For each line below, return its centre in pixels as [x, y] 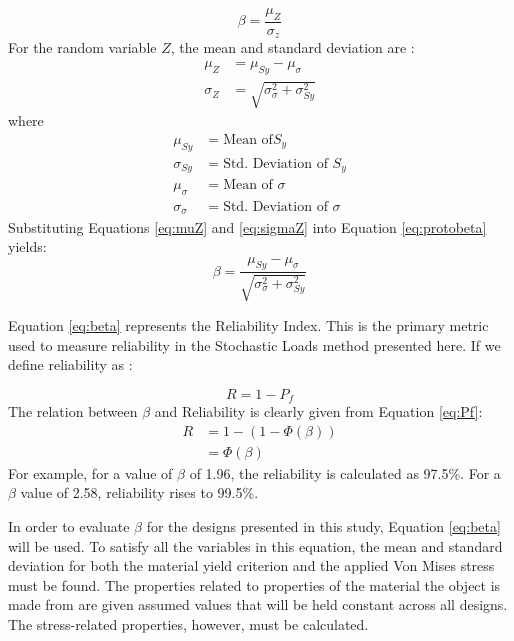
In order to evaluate [69, 525]
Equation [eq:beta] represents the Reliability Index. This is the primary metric [248, 324]
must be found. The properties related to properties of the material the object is [254, 584]
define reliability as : [70, 364]
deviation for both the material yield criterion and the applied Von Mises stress [251, 565]
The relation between [73, 411]
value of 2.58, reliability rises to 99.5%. [139, 492]
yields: [27, 246]
